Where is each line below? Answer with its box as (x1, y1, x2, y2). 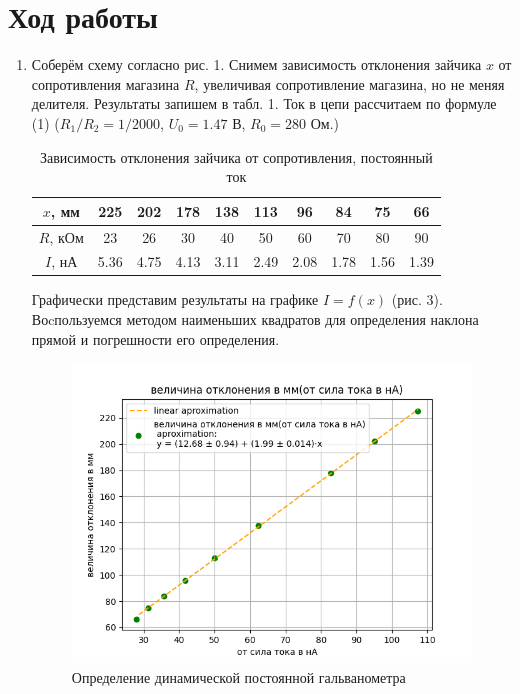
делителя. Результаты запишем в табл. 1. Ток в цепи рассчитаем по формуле (31, 93, 497, 114)
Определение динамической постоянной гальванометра (71, 666, 406, 687)
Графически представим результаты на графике (31, 289, 319, 310)
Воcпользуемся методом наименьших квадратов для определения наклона (31, 309, 479, 330)
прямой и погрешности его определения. (31, 328, 280, 349)
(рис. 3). (391, 289, 443, 310)
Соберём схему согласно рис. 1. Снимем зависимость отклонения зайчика (31, 54, 482, 75)
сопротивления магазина (31, 73, 180, 94)
